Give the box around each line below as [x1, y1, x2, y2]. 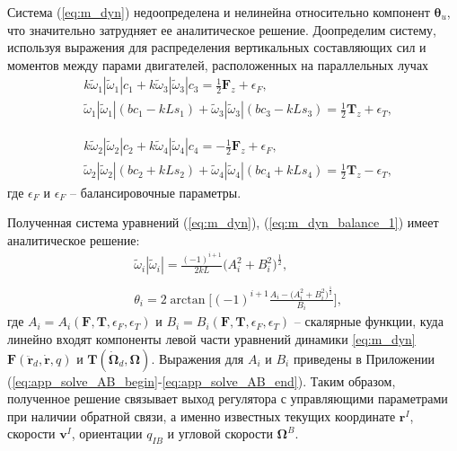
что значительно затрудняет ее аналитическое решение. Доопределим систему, [7, 20, 436, 39]
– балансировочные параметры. [70, 182, 242, 201]
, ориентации [71, 424, 143, 443]
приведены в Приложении [293, 349, 435, 367]
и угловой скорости [167, 424, 273, 443]
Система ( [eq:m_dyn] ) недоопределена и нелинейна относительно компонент [7, 3, 430, 21]
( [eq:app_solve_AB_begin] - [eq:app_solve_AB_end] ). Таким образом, [7, 371, 396, 390]
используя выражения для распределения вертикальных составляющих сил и [7, 38, 426, 57]
